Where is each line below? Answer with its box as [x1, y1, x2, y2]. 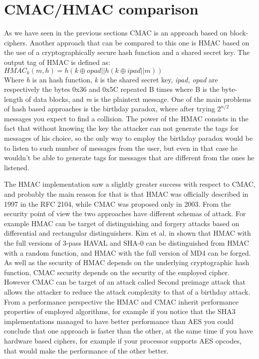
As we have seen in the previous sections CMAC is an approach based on [4, 27, 228, 38]
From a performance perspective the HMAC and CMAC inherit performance [4, 296, 239, 307]
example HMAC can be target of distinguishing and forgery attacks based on [4, 218, 240, 228]
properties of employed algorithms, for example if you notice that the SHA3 [4, 306, 236, 317]
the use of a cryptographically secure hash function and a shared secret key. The [4, 47, 250, 57]
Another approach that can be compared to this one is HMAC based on [29, 37, 250, 47]
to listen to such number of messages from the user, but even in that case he [4, 142, 238, 153]
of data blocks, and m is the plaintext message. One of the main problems [25, 93, 252, 104]
